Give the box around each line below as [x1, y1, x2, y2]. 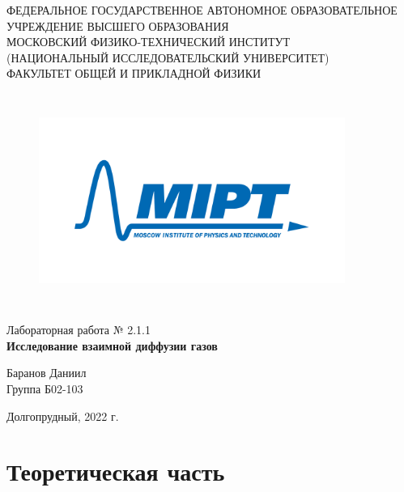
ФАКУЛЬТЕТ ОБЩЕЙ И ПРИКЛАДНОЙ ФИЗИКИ [6, 65, 262, 82]
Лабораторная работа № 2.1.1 [6, 321, 151, 338]
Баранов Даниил [6, 364, 87, 381]
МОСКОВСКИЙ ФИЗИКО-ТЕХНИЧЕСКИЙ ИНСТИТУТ [6, 33, 290, 50]
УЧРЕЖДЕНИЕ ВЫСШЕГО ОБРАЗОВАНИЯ [6, 17, 229, 34]
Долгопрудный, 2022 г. [6, 407, 119, 424]
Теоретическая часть [6, 455, 225, 488]
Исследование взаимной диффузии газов [6, 337, 218, 354]
